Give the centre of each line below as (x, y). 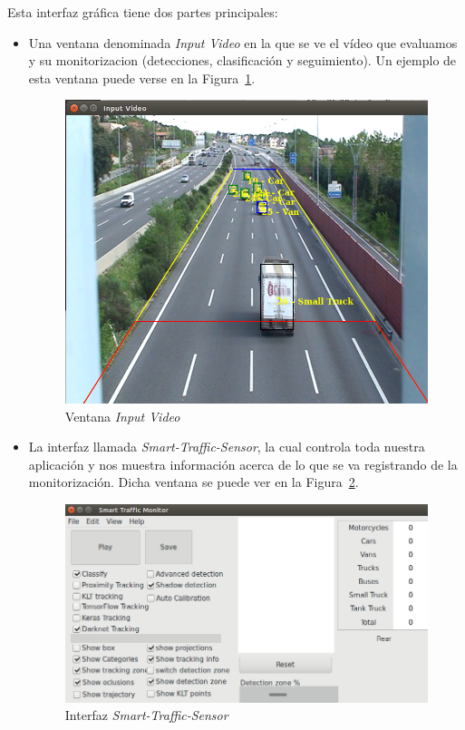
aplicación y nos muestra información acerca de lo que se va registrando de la (243, 464)
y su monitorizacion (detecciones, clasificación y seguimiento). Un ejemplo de (242, 60)
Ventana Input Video (122, 416)
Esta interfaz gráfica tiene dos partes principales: (143, 12)
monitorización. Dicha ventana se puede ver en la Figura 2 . (194, 482)
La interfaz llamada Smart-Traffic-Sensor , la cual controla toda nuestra (227, 447)
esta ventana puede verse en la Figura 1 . (142, 78)
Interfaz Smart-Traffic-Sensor (146, 715)
